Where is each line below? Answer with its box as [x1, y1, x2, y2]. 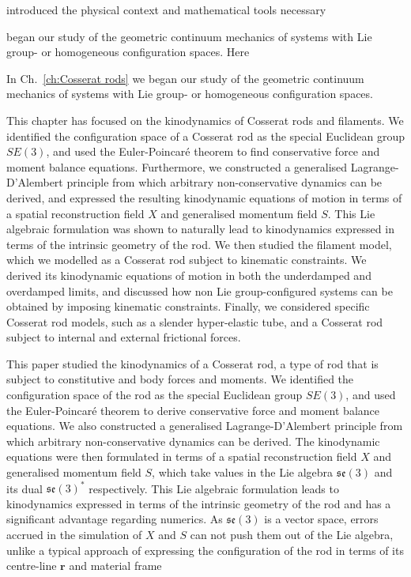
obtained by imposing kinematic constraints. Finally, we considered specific [6, 298, 370, 315]
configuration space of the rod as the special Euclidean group [6, 387, 303, 403]
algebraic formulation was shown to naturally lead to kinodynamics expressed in [6, 221, 394, 237]
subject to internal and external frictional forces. [6, 329, 241, 345]
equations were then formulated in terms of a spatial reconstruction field [6, 448, 357, 465]
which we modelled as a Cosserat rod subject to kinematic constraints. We [6, 251, 367, 268]
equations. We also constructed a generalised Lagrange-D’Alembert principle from [6, 417, 403, 434]
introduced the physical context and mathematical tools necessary [6, 2, 326, 17]
